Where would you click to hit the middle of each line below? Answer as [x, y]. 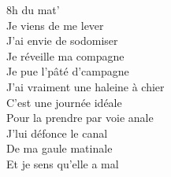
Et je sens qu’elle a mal [63, 163]
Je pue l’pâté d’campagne [68, 71]
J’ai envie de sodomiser [62, 41]
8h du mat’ [33, 9]
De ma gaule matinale [59, 148]
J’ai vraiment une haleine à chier [85, 86]
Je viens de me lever [55, 25]
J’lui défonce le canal [57, 133]
